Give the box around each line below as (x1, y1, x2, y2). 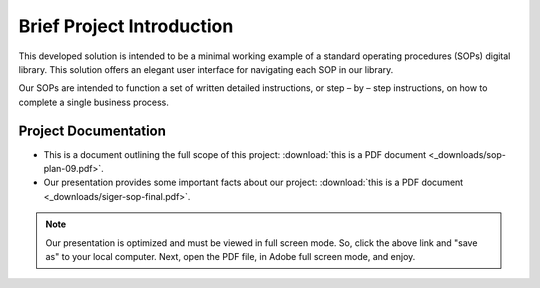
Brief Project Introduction (18, 15, 234, 37)
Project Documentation (18, 122, 167, 139)
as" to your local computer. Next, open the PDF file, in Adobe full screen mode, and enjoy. (45, 250, 416, 262)
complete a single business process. (18, 96, 170, 108)
